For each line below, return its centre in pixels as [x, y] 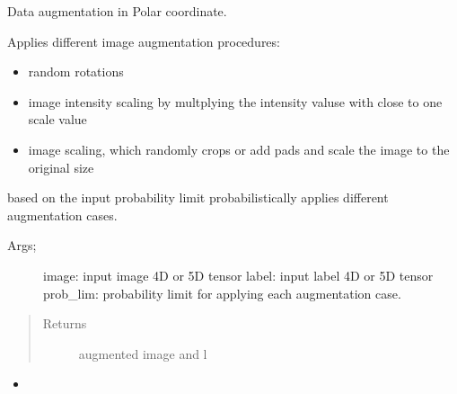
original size [61, 167]
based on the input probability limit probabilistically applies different [198, 197]
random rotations [76, 72]
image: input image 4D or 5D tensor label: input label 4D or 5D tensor [238, 275]
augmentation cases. [62, 215]
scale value [57, 119]
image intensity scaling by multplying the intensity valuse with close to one [235, 101]
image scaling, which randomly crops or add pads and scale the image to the [239, 149]
